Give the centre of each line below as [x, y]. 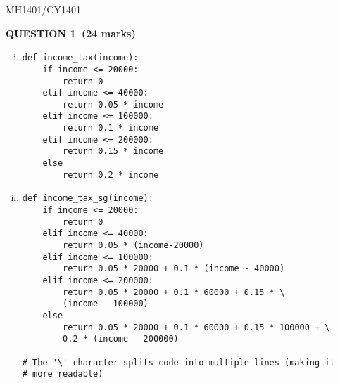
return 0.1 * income [111, 128]
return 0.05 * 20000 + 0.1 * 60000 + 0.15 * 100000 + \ [196, 327]
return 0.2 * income [111, 175]
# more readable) [63, 374]
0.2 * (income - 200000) [121, 339]
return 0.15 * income [113, 151]
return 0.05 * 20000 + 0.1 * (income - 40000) [174, 269]
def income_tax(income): [80, 58]
